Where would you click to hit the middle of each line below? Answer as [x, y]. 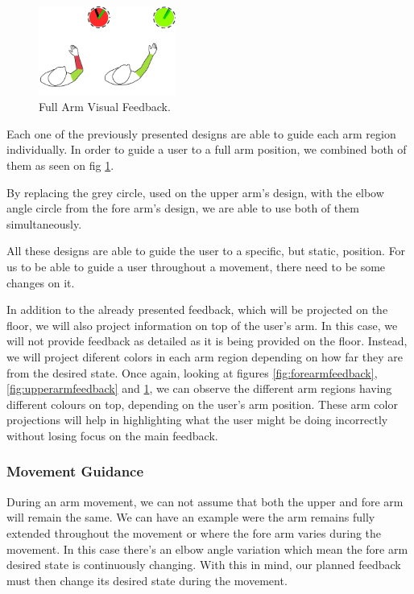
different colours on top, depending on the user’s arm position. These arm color [202, 404]
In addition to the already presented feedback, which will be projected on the [197, 309]
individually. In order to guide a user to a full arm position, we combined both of [207, 149]
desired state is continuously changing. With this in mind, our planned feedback [204, 565]
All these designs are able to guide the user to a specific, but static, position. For [206, 251]
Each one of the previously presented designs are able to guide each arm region [201, 133]
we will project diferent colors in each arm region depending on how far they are [205, 356]
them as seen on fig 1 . [60, 165]
